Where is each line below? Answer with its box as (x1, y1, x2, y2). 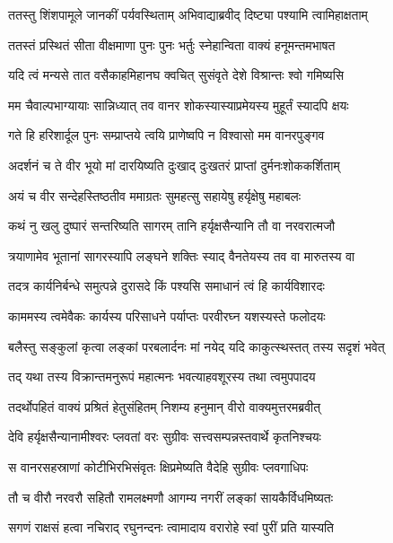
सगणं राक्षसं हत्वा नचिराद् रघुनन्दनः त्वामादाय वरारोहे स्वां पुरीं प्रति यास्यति (8, 518, 334, 537)
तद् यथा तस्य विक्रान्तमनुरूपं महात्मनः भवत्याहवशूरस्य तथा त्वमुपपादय (8, 367, 316, 386)
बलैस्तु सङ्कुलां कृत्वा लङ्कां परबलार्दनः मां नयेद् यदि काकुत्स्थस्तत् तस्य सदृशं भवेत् (8, 337, 385, 355)
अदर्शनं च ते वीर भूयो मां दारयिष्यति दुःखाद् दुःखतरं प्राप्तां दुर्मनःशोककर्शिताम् (8, 155, 340, 174)
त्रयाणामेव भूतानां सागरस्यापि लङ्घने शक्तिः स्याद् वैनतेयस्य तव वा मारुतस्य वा (8, 246, 355, 265)
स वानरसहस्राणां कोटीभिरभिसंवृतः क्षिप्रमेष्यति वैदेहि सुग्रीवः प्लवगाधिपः (8, 457, 309, 476)
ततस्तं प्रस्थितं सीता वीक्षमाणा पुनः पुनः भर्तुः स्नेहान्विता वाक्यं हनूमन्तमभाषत (8, 35, 336, 54)
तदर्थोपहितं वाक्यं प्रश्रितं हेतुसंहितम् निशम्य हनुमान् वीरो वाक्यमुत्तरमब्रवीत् (8, 397, 321, 416)
